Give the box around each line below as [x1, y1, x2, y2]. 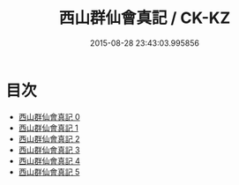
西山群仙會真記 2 [18, 133, 80, 144]
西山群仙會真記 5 [18, 166, 80, 177]
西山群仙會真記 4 [18, 155, 80, 166]
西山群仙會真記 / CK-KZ [58, 8, 231, 28]
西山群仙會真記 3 [18, 144, 80, 155]
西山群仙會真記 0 [18, 111, 80, 122]
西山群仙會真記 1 [18, 122, 78, 133]
